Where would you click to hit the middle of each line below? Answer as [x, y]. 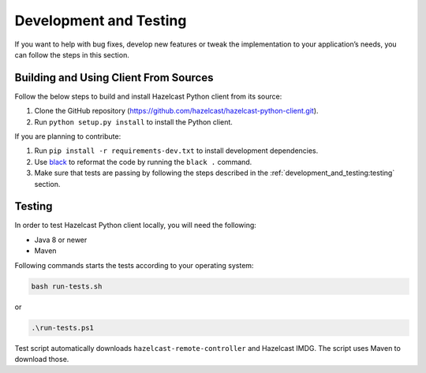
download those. [42, 359]
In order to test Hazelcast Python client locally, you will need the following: [135, 226]
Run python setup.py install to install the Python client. [133, 121]
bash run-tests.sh [67, 286]
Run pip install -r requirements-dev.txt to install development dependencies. [176, 151]
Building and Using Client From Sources [114, 78]
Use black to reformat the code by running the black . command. [143, 162]
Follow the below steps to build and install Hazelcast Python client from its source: [148, 96]
